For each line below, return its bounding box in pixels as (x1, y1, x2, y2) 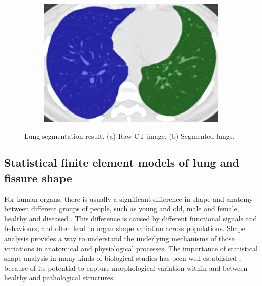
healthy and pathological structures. (4, 272, 115, 283)
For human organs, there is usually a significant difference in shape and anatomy (4, 193, 253, 204)
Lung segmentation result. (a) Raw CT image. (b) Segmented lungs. (24, 130, 235, 141)
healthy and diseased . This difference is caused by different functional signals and (4, 213, 257, 223)
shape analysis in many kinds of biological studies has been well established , (4, 253, 241, 263)
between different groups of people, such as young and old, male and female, (4, 203, 239, 214)
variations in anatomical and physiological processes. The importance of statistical (4, 243, 258, 253)
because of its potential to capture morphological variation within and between (4, 262, 248, 273)
